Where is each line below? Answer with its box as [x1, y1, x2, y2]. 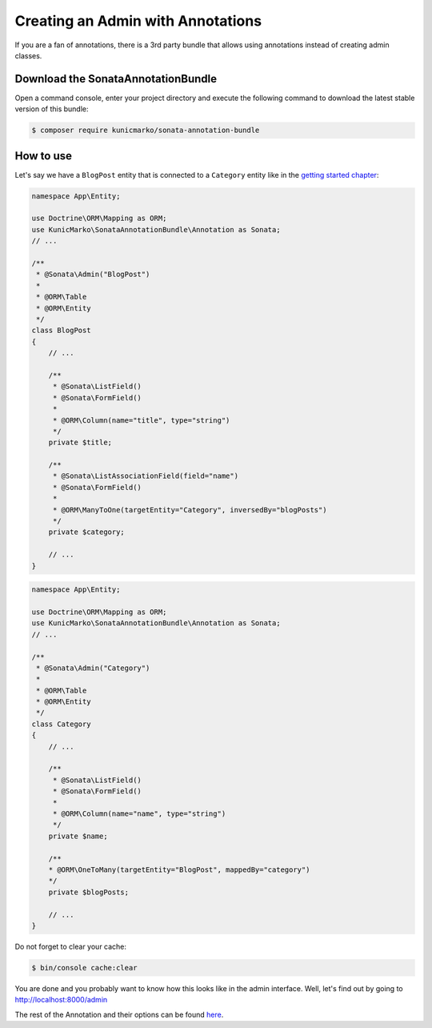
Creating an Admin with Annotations [14, 12, 262, 30]
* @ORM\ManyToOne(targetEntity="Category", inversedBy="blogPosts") [52, 505, 327, 514]
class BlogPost [31, 326, 91, 335]
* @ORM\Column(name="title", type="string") [52, 416, 230, 424]
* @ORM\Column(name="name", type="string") [52, 809, 226, 818]
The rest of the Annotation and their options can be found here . [14, 1010, 224, 1019]
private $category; [48, 528, 126, 536]
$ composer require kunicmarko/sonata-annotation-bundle [31, 126, 260, 135]
